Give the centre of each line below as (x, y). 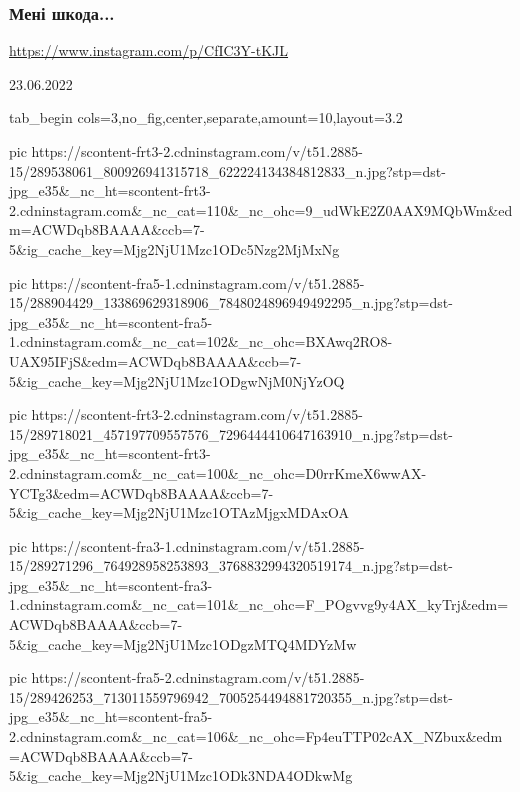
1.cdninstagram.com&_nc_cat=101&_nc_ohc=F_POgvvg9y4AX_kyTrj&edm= (259, 604)
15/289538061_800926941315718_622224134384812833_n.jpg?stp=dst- (227, 170)
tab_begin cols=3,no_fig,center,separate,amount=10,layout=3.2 (206, 117)
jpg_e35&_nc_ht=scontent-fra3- (111, 584)
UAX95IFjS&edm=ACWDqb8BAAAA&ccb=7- (155, 360)
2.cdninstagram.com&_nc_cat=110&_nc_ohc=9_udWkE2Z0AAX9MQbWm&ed (261, 209)
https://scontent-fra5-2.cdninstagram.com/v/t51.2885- (198, 677)
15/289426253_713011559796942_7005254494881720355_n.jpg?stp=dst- (231, 696)
